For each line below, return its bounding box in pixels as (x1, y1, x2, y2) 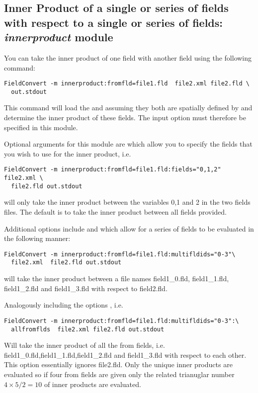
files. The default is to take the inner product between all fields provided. (4, 207, 227, 217)
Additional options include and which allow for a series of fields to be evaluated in (4, 223, 254, 234)
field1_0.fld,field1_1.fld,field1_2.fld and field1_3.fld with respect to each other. (4, 349, 247, 360)
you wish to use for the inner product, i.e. (4, 148, 131, 158)
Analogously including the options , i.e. (4, 300, 123, 310)
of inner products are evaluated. (44, 379, 141, 389)
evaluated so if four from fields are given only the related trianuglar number (4, 369, 235, 379)
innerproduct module (4, 29, 113, 45)
